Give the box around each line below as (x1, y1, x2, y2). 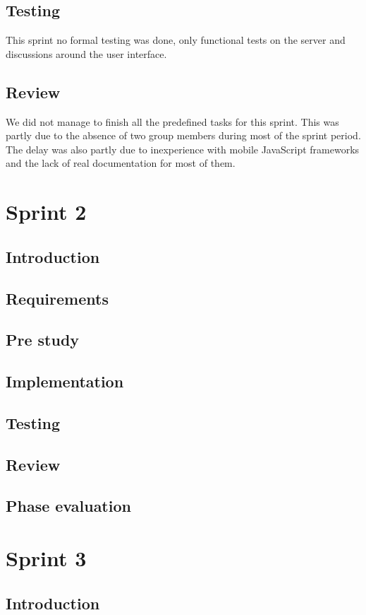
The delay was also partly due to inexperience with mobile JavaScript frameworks (6, 141, 360, 156)
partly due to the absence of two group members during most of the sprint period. (6, 128, 361, 143)
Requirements (6, 287, 109, 309)
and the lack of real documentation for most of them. (6, 156, 236, 170)
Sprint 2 (6, 197, 87, 226)
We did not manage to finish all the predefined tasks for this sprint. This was (6, 114, 339, 129)
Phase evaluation (6, 495, 131, 517)
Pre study (6, 329, 80, 351)
